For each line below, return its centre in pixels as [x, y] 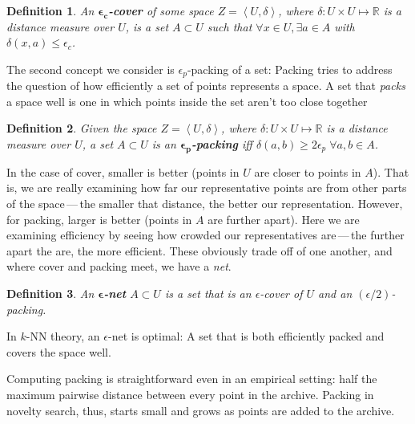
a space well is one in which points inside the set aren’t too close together [187, 101]
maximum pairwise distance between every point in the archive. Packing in [190, 394]
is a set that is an [208, 293]
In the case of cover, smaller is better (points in [123, 171]
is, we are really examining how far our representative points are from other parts [207, 188]
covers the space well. [59, 351]
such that [230, 26]
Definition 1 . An [50, 10]
